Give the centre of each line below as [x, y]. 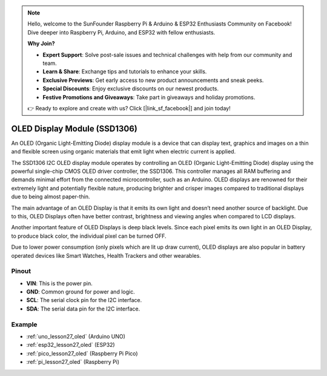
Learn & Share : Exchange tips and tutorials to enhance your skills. [125, 72]
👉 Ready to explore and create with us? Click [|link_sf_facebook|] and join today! [129, 108]
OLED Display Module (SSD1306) [74, 128]
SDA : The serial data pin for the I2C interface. [83, 309]
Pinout [21, 271]
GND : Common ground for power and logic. [81, 292]
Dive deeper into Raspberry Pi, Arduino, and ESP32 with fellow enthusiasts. [121, 32]
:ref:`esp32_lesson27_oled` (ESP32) [71, 345]
